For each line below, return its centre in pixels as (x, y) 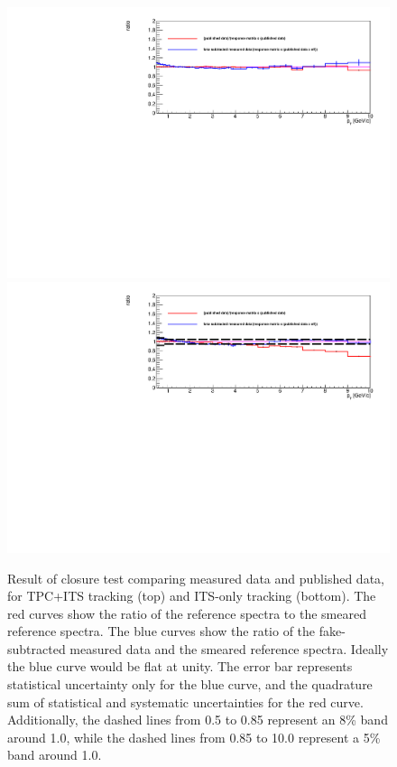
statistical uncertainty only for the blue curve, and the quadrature (190, 684)
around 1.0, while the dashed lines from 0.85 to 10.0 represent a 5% (194, 737)
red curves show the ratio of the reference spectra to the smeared (187, 613)
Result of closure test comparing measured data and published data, (196, 578)
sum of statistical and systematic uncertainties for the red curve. (185, 702)
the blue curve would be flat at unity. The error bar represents (180, 666)
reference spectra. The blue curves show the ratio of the (162, 631)
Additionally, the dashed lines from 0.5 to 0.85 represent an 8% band (198, 720)
